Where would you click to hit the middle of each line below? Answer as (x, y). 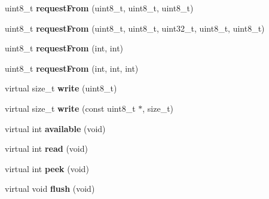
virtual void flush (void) (50, 189)
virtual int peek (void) (47, 168)
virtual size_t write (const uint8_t (70, 108)
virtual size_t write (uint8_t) (61, 88)
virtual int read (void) (46, 149)
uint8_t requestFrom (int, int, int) (72, 68)
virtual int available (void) (55, 128)
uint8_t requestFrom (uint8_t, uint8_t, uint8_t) (99, 8)
